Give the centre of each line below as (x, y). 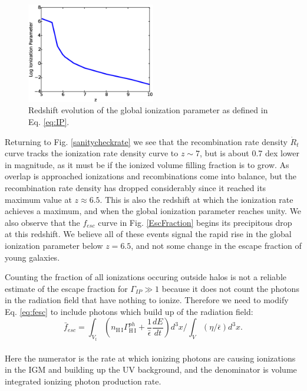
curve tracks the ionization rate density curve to (92, 153)
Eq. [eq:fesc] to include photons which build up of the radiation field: (129, 311)
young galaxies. (32, 257)
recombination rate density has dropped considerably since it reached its (136, 187)
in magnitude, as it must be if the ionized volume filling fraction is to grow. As (147, 164)
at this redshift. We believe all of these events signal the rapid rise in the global (148, 234)
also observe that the (42, 222)
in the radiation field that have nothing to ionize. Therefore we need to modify (147, 300)
